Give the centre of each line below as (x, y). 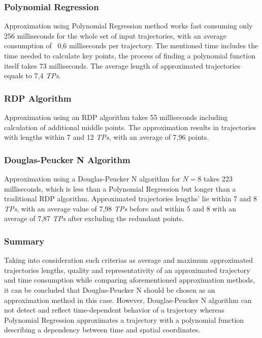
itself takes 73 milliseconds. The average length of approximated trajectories (122, 65)
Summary (24, 241)
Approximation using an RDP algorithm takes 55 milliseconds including (116, 117)
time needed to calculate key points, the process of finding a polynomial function (130, 55)
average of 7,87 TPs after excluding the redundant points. (94, 218)
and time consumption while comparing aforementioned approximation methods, (129, 280)
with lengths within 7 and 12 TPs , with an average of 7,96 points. (107, 137)
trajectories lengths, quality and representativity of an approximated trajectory (127, 270)
